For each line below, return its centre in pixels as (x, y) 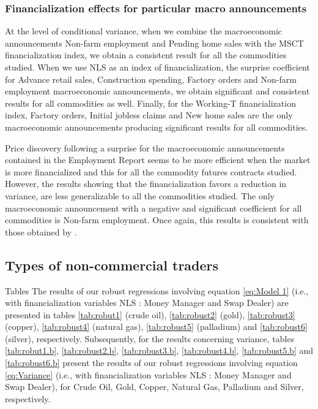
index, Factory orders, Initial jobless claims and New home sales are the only (149, 115)
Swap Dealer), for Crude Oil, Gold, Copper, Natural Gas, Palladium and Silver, (154, 387)
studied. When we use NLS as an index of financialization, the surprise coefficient (157, 67)
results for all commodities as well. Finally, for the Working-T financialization (150, 103)
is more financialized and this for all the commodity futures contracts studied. (151, 171)
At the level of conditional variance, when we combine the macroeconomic (144, 31)
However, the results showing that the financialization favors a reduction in (146, 184)
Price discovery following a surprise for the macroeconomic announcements (145, 147)
